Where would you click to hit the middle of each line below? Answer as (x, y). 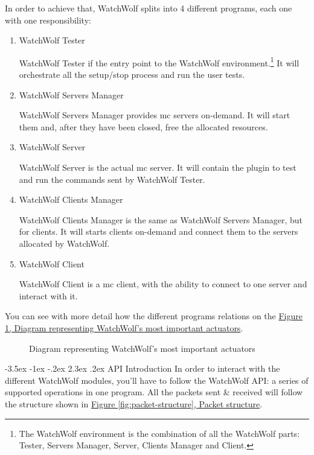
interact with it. (48, 295)
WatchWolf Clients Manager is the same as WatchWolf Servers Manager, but (161, 219)
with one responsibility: (48, 20)
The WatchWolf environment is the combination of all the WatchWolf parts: (159, 433)
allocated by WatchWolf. (64, 243)
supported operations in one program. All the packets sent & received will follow (154, 392)
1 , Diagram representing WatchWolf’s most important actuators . (124, 327)
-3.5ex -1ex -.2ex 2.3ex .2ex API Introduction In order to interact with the (143, 368)
